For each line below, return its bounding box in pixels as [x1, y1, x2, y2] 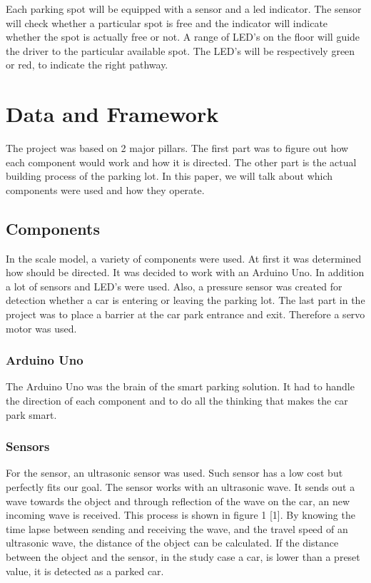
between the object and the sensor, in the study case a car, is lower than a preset [6, 549, 360, 564]
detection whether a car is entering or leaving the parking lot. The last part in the [6, 293, 365, 308]
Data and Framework [6, 99, 219, 128]
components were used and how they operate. [6, 182, 205, 197]
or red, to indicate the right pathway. [6, 57, 168, 72]
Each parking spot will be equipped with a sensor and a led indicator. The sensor [6, 1, 362, 16]
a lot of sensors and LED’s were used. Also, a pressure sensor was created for [6, 278, 342, 293]
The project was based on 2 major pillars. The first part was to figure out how [6, 141, 349, 156]
